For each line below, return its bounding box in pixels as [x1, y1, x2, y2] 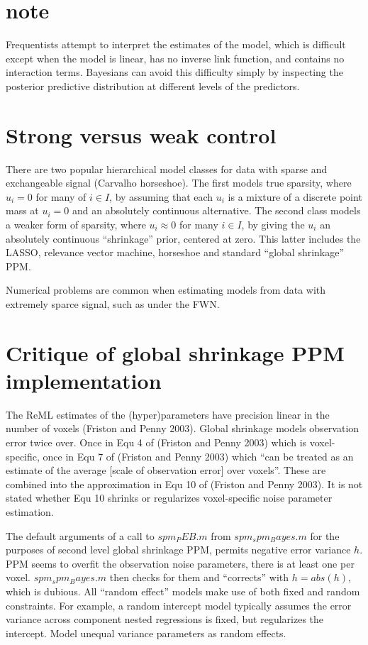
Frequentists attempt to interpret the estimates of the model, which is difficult [6, 37, 346, 52]
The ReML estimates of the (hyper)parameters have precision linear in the [6, 407, 330, 421]
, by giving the [241, 217, 305, 231]
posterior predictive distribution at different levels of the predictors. [6, 78, 300, 93]
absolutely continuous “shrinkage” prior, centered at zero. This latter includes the [6, 231, 361, 246]
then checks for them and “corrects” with [109, 570, 289, 585]
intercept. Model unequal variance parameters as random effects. [6, 625, 286, 640]
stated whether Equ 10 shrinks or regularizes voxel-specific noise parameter [6, 490, 333, 505]
